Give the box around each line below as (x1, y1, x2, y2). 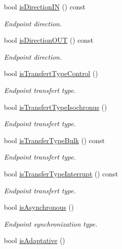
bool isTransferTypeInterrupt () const (4, 168, 119, 178)
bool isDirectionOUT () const (4, 35, 93, 45)
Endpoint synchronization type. (4, 218, 97, 229)
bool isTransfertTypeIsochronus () (4, 101, 107, 112)
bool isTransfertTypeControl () (4, 68, 98, 79)
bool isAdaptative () (4, 235, 65, 246)
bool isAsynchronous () (4, 202, 74, 212)
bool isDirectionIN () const (4, 1, 85, 11)
